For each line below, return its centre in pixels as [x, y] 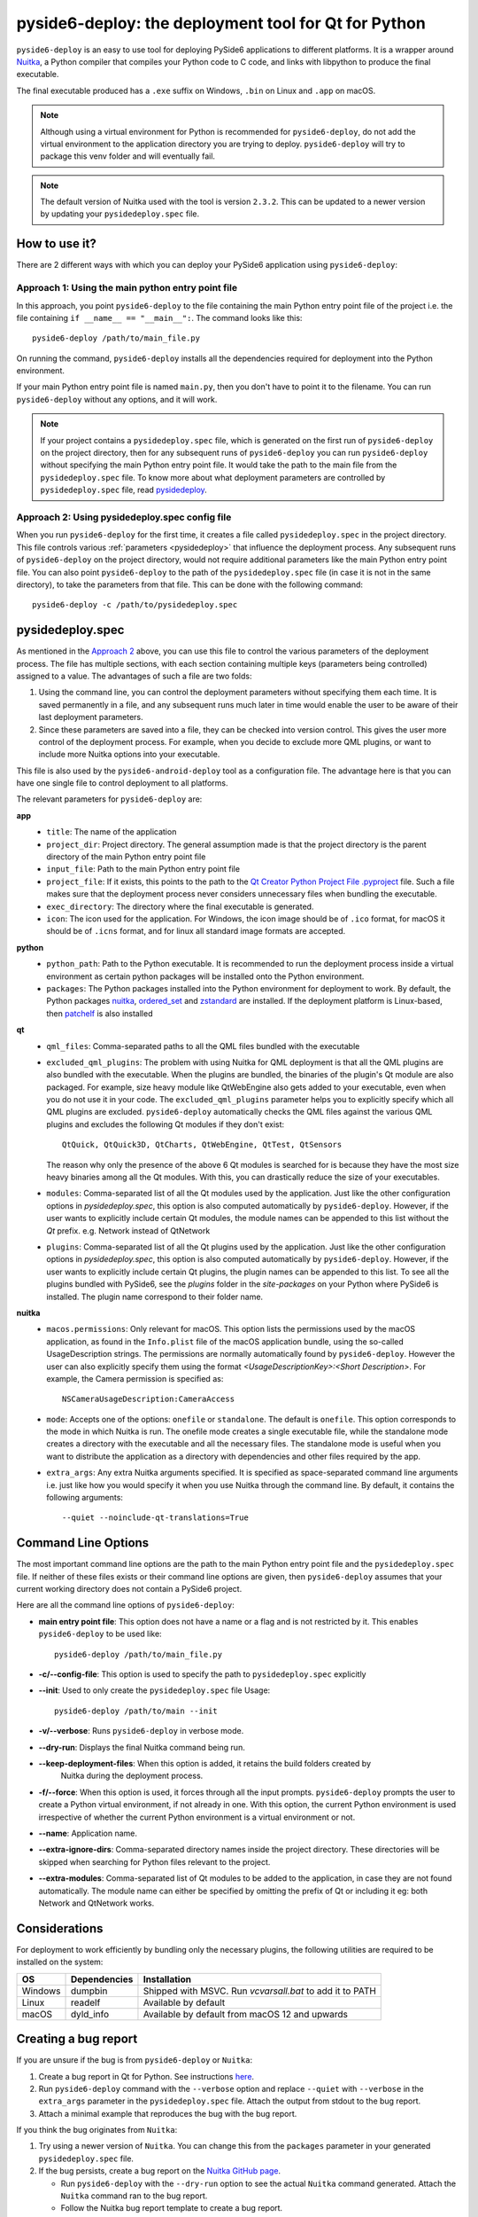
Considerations [60, 1928]
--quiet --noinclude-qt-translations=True [156, 1518]
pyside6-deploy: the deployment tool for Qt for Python [221, 23]
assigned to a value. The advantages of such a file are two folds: [134, 676]
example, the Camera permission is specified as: [135, 1378]
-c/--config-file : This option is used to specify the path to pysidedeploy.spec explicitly [202, 1674]
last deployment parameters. [91, 717]
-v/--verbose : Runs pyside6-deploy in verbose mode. [141, 1731]
